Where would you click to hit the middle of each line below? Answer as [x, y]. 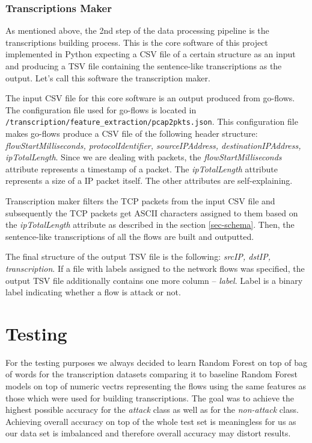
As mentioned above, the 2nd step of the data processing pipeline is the [137, 30]
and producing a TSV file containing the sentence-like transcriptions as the [144, 66]
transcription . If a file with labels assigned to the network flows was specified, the [155, 268]
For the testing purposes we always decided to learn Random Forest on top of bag [156, 362]
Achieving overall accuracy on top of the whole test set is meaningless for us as [151, 421]
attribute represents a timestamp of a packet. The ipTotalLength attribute [142, 168]
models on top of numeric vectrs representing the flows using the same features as [156, 386]
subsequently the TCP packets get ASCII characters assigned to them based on [152, 212]
